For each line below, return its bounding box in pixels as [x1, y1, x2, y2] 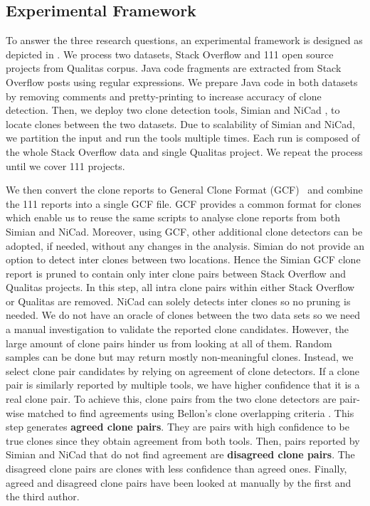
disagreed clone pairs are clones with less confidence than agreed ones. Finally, [6, 461, 347, 476]
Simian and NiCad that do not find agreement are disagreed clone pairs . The [6, 447, 355, 462]
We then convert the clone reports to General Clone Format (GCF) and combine [6, 182, 363, 197]
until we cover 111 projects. [6, 158, 125, 173]
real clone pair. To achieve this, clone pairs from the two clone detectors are [6, 391, 337, 406]
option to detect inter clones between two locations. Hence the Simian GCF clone [6, 252, 361, 267]
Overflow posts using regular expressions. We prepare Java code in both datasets [6, 74, 358, 89]
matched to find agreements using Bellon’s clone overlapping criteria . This [27, 405, 354, 420]
